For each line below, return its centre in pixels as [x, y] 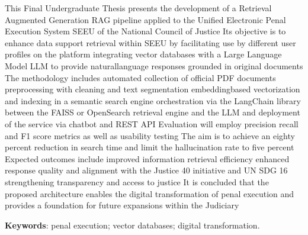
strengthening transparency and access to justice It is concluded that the [137, 181]
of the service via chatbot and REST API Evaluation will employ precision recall [152, 123]
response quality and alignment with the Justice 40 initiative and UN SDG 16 [146, 170]
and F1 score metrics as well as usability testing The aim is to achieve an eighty [150, 135]
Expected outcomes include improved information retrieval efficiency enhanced [147, 158]
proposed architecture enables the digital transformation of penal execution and [150, 193]
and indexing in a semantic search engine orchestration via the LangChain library [153, 100]
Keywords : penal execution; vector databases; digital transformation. [132, 225]
